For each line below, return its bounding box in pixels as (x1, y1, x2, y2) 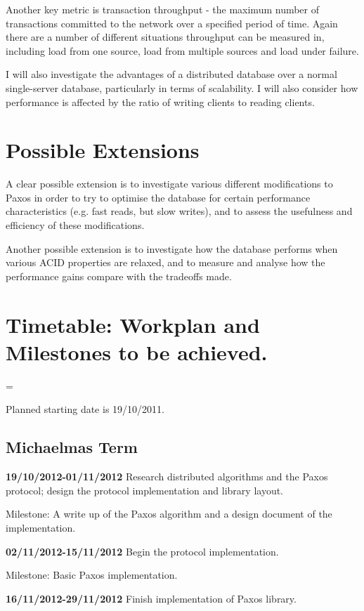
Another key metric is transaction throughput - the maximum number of (6, 2, 320, 16)
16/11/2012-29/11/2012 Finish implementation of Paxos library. (6, 591, 297, 605)
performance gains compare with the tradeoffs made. (6, 268, 232, 283)
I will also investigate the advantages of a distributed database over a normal (6, 67, 337, 81)
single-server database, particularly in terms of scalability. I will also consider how (6, 80, 358, 95)
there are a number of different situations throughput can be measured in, (6, 29, 325, 44)
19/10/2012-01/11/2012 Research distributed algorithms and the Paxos (6, 469, 328, 484)
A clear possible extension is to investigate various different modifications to (6, 176, 333, 191)
